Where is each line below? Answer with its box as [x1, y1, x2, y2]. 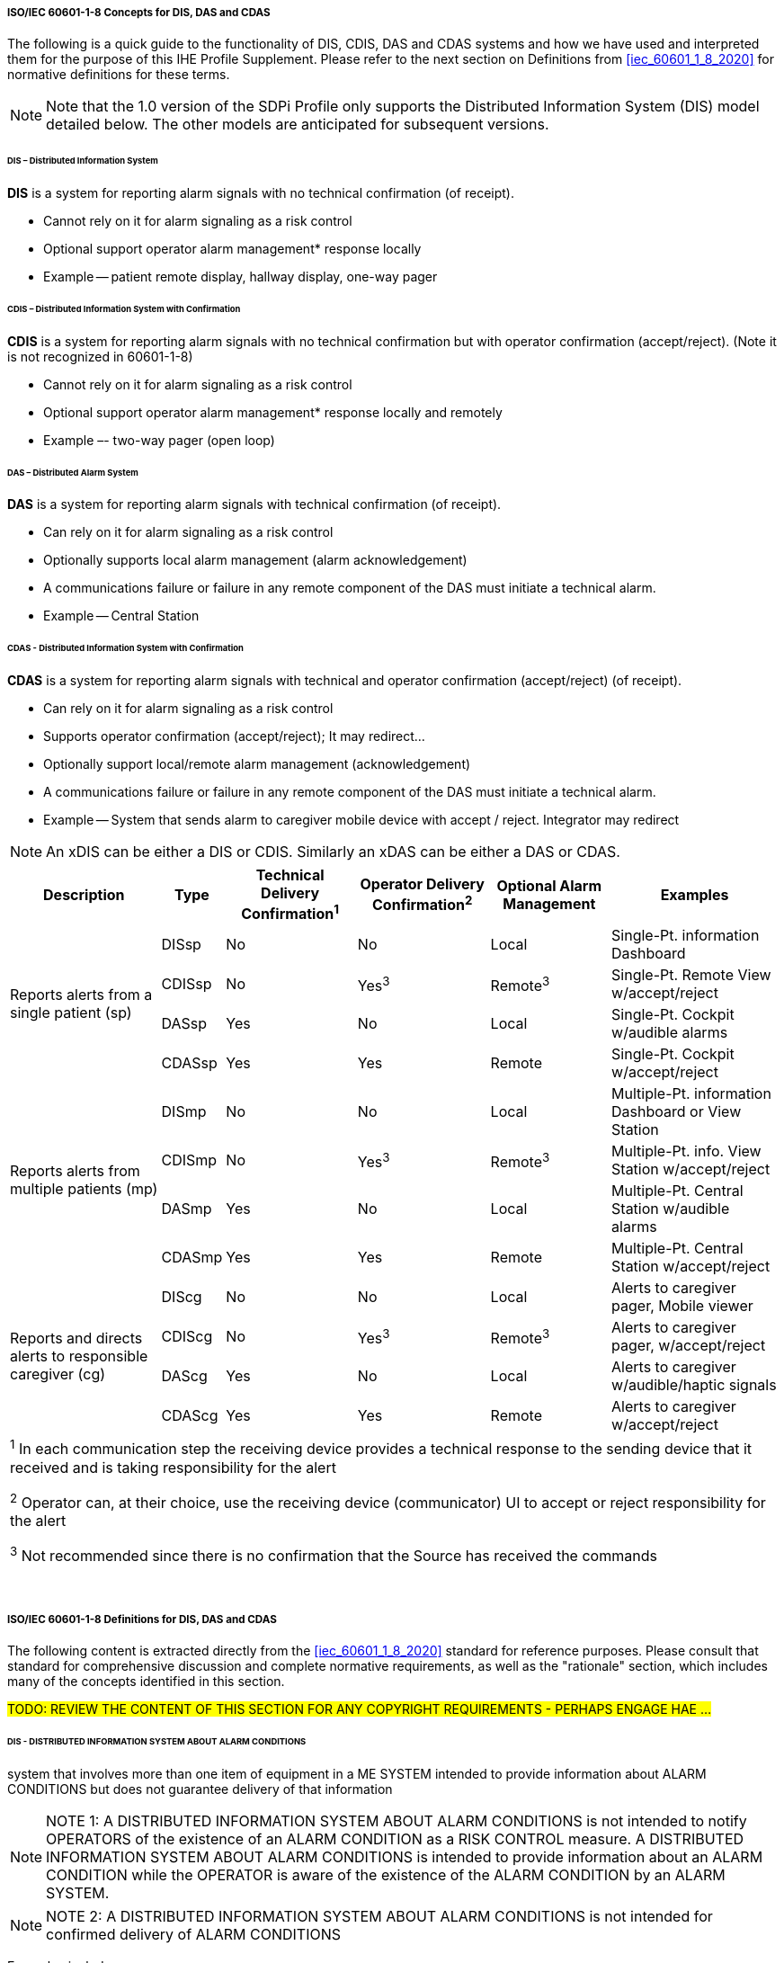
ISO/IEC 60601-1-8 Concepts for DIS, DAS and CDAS [7, 6, 271, 19]
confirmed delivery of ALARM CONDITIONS [46, 1924, 341, 1943]
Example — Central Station [43, 608, 200, 624]
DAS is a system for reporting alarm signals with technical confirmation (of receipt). [7, 496, 502, 513]
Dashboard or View [611, 1102, 742, 1121]
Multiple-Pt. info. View [611, 1142, 762, 1161]
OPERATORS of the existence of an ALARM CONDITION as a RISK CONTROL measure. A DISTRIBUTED [46, 1829, 744, 1848]
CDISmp [161, 1151, 218, 1170]
